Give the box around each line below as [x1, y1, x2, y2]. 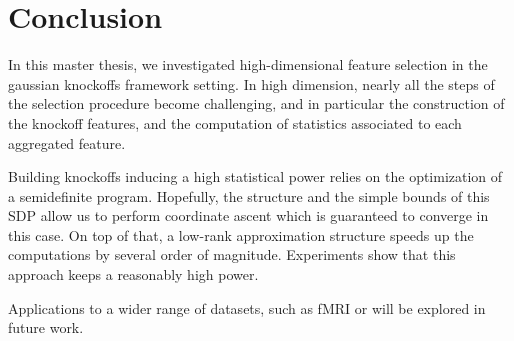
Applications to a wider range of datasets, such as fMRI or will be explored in [8, 297, 486, 318]
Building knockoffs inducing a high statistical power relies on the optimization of [8, 166, 503, 187]
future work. [8, 317, 84, 338]
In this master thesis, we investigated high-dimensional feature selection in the [8, 54, 488, 75]
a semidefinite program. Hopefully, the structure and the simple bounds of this [8, 185, 490, 206]
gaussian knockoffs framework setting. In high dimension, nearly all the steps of [8, 73, 495, 94]
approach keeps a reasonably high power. [8, 264, 259, 285]
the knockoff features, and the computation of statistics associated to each [8, 112, 462, 133]
